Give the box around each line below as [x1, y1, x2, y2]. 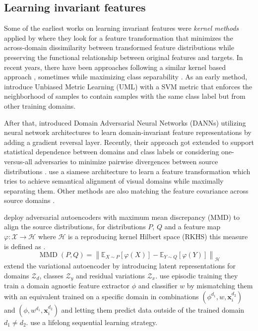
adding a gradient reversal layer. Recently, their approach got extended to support [4, 136, 254, 147]
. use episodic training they [155, 270, 238, 280]
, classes [39, 270, 64, 280]
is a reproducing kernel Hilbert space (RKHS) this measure [67, 231, 248, 242]
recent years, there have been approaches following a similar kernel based [4, 62, 226, 72]
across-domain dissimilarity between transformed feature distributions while [4, 42, 234, 53]
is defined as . [4, 241, 46, 251]
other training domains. [4, 100, 76, 111]
